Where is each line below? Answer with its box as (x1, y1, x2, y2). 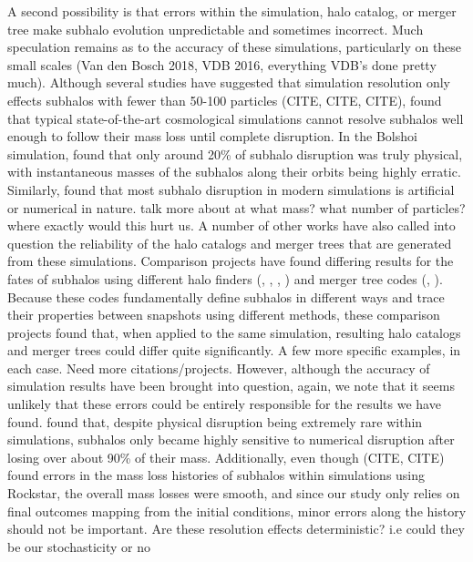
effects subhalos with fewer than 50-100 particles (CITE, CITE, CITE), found (7, 90, 442, 109)
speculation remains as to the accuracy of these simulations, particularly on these (7, 37, 462, 56)
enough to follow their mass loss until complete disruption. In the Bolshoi (7, 127, 417, 146)
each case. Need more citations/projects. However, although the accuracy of (7, 358, 430, 377)
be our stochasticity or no (7, 536, 150, 556)
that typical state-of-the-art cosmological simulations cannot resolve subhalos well (7, 108, 464, 128)
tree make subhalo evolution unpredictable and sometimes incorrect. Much (7, 19, 424, 38)
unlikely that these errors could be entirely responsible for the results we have (7, 394, 441, 414)
